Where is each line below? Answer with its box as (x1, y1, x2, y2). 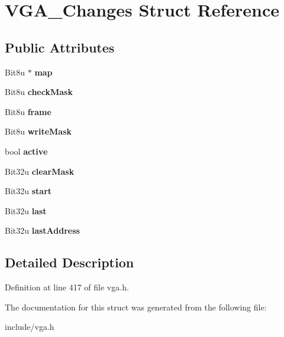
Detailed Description (5, 253, 134, 271)
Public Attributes (5, 38, 115, 56)
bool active (5, 145, 48, 157)
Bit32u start (5, 185, 52, 197)
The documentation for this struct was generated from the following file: (5, 300, 267, 313)
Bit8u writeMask (5, 125, 72, 138)
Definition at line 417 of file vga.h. (5, 281, 129, 293)
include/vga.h (5, 320, 54, 333)
